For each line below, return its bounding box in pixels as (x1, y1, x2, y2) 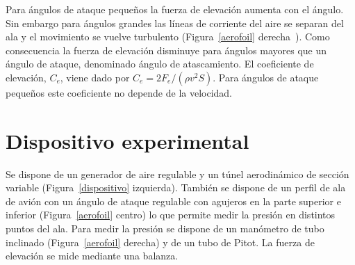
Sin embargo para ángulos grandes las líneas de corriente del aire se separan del (6, 15, 344, 30)
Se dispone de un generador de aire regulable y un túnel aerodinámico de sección (6, 166, 349, 181)
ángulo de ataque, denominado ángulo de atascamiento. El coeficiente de (6, 56, 314, 71)
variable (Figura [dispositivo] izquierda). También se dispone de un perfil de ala (6, 180, 346, 195)
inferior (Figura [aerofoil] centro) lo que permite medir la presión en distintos (6, 207, 336, 222)
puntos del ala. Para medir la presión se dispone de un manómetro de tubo (6, 221, 324, 236)
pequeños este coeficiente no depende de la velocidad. (6, 85, 233, 99)
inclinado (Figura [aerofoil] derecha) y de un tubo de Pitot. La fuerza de (6, 234, 315, 249)
